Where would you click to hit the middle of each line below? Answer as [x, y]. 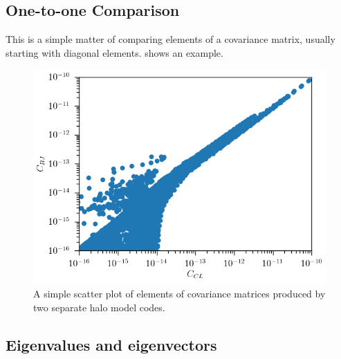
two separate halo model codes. [99, 307]
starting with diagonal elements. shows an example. [114, 52]
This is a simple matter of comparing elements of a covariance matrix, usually [170, 39]
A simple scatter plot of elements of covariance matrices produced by [179, 294]
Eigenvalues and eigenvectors [111, 344]
